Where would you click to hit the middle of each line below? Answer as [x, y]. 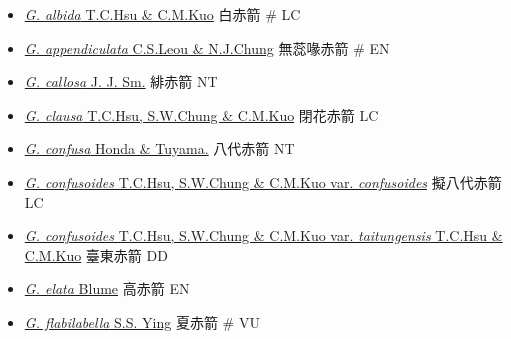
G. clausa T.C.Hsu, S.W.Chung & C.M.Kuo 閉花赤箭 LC [201, 114]
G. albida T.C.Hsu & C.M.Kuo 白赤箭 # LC [162, 14]
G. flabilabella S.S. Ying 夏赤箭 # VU [142, 321]
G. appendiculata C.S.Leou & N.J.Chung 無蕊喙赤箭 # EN [207, 47]
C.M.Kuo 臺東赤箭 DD [96, 254]
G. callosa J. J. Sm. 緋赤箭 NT [121, 81]
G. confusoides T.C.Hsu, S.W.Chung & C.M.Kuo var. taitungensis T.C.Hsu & [263, 235]
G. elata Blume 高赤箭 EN [107, 288]
